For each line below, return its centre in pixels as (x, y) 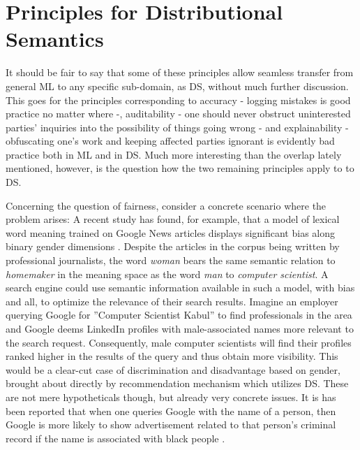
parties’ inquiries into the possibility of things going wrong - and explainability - (177, 127)
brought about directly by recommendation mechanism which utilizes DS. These (177, 383)
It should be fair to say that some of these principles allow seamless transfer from (180, 72)
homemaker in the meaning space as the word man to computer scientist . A (167, 274)
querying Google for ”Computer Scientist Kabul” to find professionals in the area (179, 315)
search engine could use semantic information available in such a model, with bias (180, 288)
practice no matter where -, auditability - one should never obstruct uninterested (178, 114)
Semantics (55, 39)
